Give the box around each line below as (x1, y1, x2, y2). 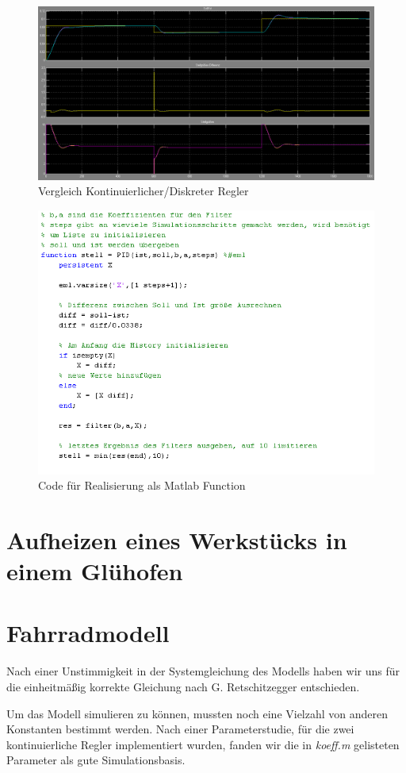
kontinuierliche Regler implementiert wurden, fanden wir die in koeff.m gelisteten (6, 736, 400, 752)
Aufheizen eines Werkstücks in (6, 523, 347, 556)
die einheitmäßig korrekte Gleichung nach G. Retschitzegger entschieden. (6, 679, 360, 695)
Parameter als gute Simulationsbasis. (6, 752, 186, 768)
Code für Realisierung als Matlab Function (38, 477, 246, 494)
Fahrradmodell (6, 617, 170, 649)
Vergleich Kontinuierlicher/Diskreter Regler (38, 183, 249, 199)
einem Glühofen (6, 555, 183, 587)
